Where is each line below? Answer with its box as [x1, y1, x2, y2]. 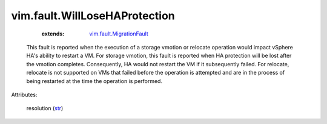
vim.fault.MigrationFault [89, 30, 148, 37]
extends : [41, 30, 65, 37]
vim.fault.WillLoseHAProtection [11, 9, 175, 22]
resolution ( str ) [26, 105, 64, 112]
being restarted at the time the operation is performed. [26, 77, 163, 84]
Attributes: [11, 91, 38, 98]
